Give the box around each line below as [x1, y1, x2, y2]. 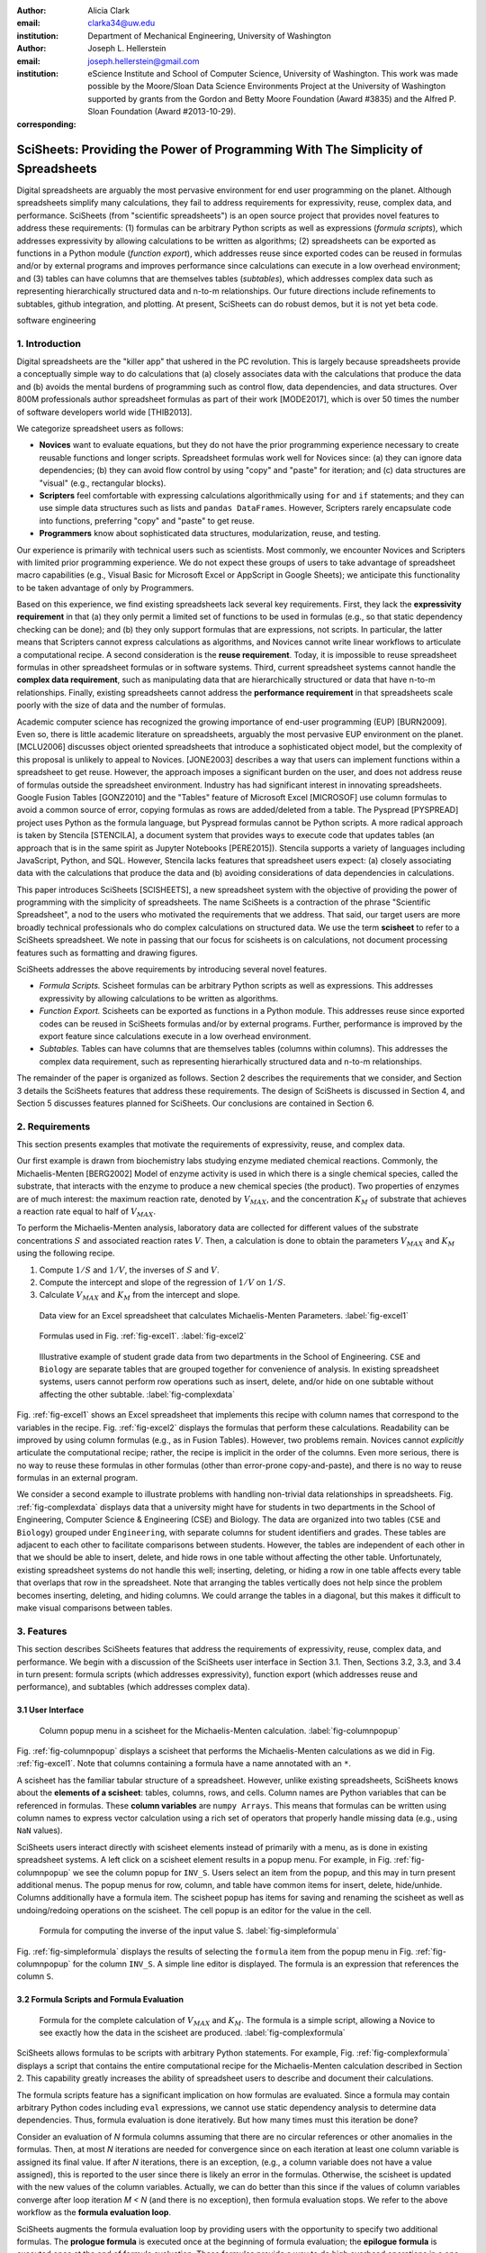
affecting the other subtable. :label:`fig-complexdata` [39, 1389, 236, 1400]
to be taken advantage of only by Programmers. [16, 582, 194, 593]
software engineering [16, 315, 96, 325]
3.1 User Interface [16, 1704, 85, 1716]
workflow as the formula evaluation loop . [16, 2207, 171, 2218]
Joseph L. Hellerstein [87, 43, 166, 54]
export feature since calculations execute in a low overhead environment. [39, 1030, 311, 1041]
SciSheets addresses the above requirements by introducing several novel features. [16, 964, 328, 975]
